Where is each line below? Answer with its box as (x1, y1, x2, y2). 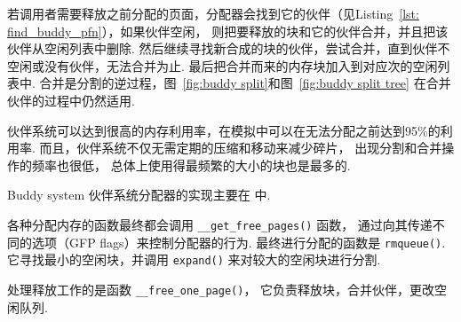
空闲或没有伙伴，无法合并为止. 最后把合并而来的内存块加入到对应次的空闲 (7, 56, 438, 75)
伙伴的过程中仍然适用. (7, 90, 135, 109)
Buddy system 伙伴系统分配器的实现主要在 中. (7, 185, 271, 204)
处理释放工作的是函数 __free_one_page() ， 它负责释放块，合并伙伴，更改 (7, 279, 435, 298)
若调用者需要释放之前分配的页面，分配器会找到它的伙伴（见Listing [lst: (7, 4, 419, 22)
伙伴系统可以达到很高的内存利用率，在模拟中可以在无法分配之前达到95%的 (7, 121, 441, 139)
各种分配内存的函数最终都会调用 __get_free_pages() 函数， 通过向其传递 (7, 215, 433, 233)
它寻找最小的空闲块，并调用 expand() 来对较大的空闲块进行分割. (7, 250, 381, 269)
